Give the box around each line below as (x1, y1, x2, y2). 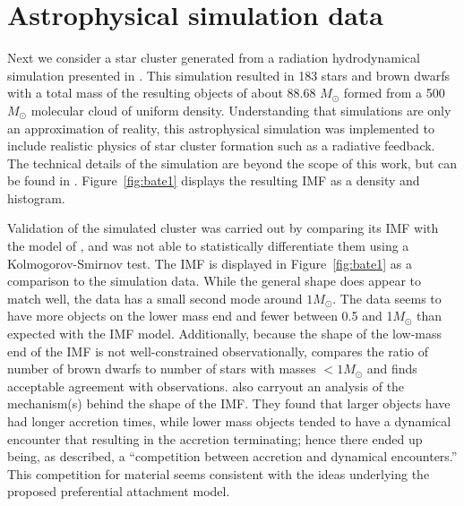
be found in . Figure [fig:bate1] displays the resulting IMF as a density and (7, 171, 420, 190)
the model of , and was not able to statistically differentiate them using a (7, 236, 409, 255)
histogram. (7, 188, 65, 207)
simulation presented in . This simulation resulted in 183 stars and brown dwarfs (7, 65, 450, 84)
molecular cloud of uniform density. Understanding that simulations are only (30, 100, 451, 119)
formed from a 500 (343, 83, 445, 102)
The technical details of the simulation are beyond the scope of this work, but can (7, 153, 458, 172)
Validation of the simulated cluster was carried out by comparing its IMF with (7, 219, 439, 237)
